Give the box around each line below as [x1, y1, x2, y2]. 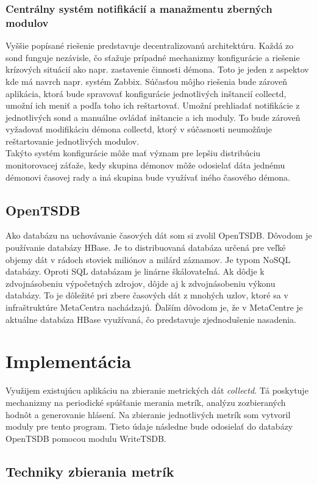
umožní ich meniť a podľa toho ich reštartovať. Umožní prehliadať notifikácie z [5, 99, 300, 112]
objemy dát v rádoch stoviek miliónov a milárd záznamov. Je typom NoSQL [5, 253, 291, 265]
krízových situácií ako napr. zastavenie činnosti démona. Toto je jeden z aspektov [5, 63, 309, 76]
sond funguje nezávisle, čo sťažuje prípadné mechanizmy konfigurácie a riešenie [5, 51, 300, 63]
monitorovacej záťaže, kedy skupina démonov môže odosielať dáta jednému [5, 159, 285, 172]
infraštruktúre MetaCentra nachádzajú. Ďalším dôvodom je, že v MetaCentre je [5, 301, 303, 314]
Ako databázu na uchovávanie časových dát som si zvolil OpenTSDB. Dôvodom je [5, 229, 312, 242]
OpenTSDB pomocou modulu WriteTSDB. [5, 432, 166, 444]
